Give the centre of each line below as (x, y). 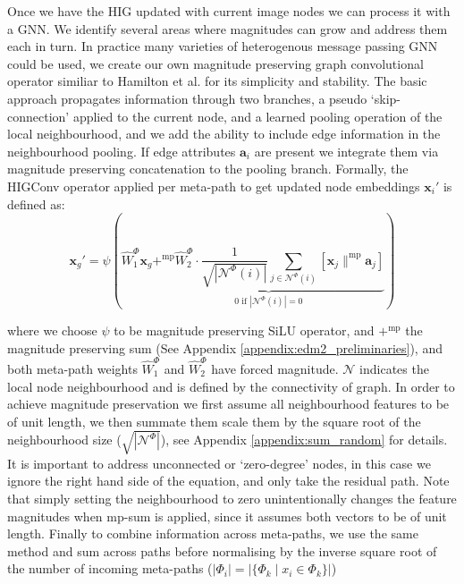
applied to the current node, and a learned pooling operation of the (257, 116)
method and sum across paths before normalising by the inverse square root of (222, 550)
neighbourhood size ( (64, 440)
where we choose (52, 330)
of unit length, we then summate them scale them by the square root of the (214, 421)
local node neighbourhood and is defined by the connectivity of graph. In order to (231, 386)
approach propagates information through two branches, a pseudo (187, 98)
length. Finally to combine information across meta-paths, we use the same (213, 533)
